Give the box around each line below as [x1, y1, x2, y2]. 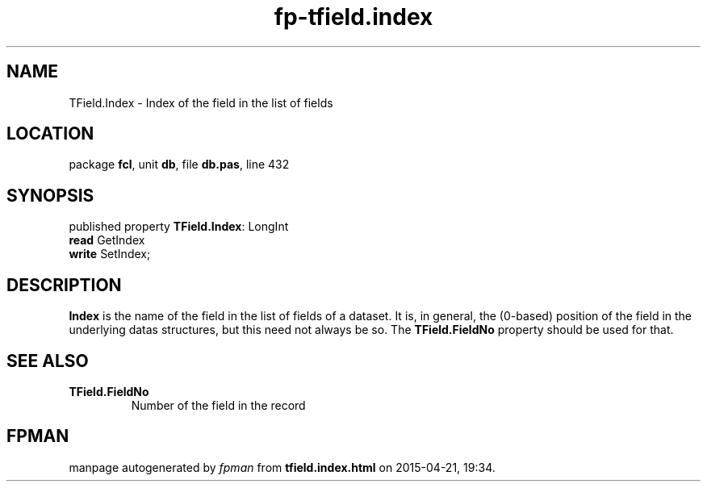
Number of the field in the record [131, 398, 306, 412]
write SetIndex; [69, 247, 151, 261]
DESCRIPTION [6, 274, 122, 295]
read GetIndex [69, 233, 145, 248]
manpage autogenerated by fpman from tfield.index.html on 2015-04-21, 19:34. [69, 460, 496, 474]
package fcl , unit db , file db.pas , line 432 [69, 157, 290, 172]
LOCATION [6, 123, 94, 144]
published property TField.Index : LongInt [69, 219, 289, 234]
